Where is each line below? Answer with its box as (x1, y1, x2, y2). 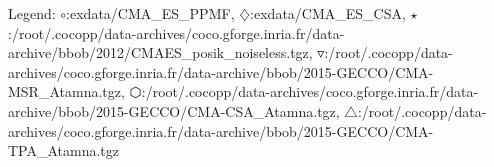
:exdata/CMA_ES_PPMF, (66, 3, 235, 23)
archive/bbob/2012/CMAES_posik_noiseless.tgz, (8, 42, 313, 63)
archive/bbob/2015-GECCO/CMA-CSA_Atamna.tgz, (8, 100, 340, 121)
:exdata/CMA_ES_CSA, (250, 3, 406, 23)
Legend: (8, 3, 56, 23)
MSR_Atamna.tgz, (8, 81, 125, 102)
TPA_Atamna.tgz (8, 140, 120, 161)
